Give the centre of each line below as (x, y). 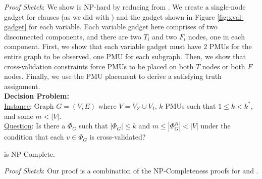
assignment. (22, 86)
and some (19, 116)
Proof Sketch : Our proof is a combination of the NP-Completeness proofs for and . (131, 171)
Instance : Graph (29, 105)
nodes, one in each (216, 36)
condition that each (34, 137)
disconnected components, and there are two (73, 36)
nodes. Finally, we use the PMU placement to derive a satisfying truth (113, 76)
